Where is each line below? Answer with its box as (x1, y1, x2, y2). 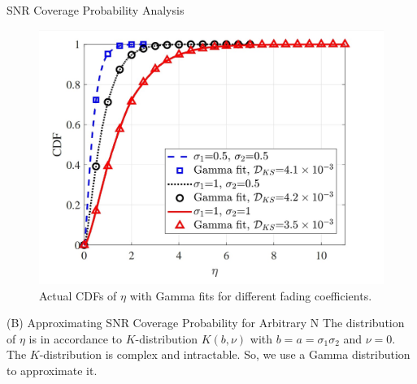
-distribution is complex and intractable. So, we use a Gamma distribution (39, 346, 410, 363)
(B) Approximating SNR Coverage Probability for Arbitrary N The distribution (7, 314, 405, 331)
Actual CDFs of (39, 287, 117, 304)
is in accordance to (28, 330, 123, 347)
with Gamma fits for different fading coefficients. (129, 287, 372, 304)
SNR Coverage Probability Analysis (7, 2, 185, 18)
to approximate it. (7, 362, 98, 378)
